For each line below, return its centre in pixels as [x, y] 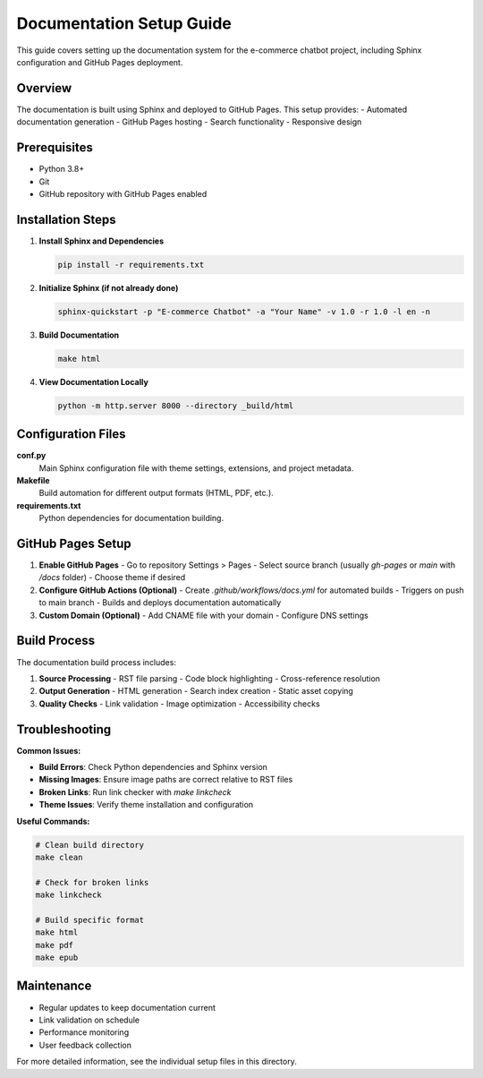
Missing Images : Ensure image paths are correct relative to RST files [166, 780]
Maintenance [54, 986]
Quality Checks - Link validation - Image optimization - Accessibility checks [180, 704]
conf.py [31, 456]
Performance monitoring [84, 1032]
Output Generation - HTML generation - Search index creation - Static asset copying [196, 691]
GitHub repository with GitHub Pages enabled [123, 193]
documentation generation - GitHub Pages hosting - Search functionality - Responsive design [189, 122]
